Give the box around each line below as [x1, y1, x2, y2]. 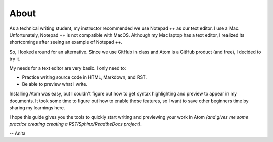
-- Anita [9, 130, 26, 136]
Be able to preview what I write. [22, 81, 88, 87]
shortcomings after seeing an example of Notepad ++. [9, 39, 122, 45]
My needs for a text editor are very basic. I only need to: [9, 65, 126, 71]
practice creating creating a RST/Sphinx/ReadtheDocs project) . [9, 121, 142, 127]
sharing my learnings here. [9, 105, 65, 111]
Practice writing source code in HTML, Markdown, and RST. [22, 74, 147, 80]
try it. [9, 56, 20, 62]
